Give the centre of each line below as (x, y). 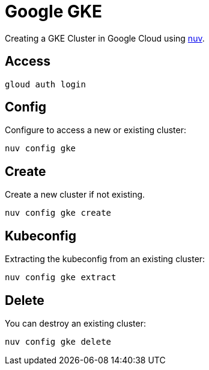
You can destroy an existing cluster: (75, 323)
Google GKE (54, 11)
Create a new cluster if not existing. (75, 195)
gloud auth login (45, 84)
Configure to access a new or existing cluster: (95, 130)
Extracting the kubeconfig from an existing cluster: (105, 259)
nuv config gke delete (58, 341)
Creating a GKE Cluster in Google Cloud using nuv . (105, 38)
